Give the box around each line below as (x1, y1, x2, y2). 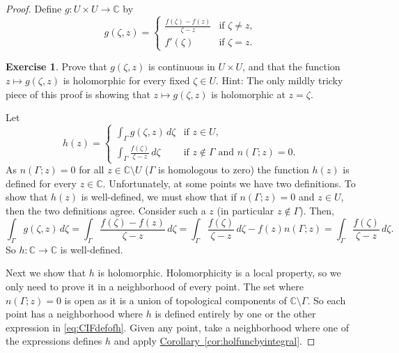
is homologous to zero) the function (158, 162, 309, 177)
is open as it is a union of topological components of (64, 292, 287, 307)
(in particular (217, 203, 274, 217)
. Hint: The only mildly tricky (215, 72, 343, 87)
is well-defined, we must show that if (81, 189, 237, 204)
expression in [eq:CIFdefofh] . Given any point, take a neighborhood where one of (6, 320, 349, 334)
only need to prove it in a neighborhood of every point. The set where (6, 279, 304, 293)
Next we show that (6, 265, 86, 280)
